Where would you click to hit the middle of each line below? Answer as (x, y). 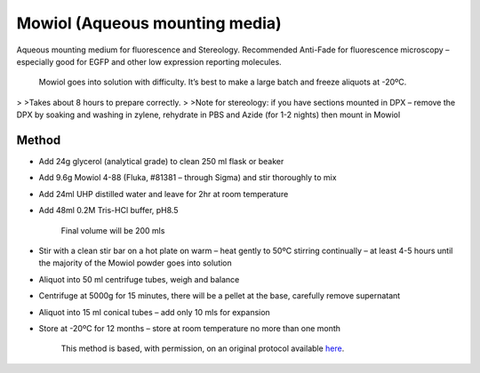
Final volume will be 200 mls (113, 230)
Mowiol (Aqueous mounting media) (149, 23)
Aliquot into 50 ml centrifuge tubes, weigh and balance (139, 279)
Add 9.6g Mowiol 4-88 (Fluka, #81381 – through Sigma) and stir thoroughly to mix (188, 178)
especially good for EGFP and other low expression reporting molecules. (149, 61)
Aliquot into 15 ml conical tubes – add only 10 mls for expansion (154, 312)
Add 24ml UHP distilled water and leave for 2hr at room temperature (164, 194)
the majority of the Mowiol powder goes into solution (136, 263)
